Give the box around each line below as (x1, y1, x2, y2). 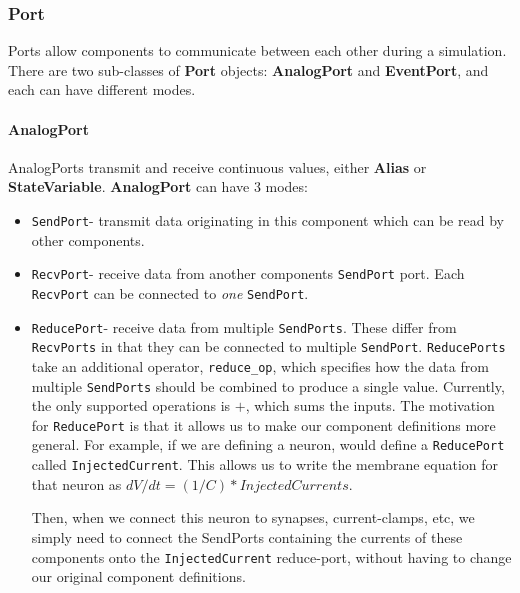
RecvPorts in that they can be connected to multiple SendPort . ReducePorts (31, 336, 506, 357)
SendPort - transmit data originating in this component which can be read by (31, 209, 504, 230)
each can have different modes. (8, 79, 196, 100)
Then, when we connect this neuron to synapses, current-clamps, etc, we (31, 507, 475, 528)
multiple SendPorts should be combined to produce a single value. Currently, (31, 375, 505, 396)
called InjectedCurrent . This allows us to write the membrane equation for (31, 454, 499, 475)
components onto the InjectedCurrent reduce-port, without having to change (31, 546, 512, 567)
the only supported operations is (31, 395, 231, 416)
